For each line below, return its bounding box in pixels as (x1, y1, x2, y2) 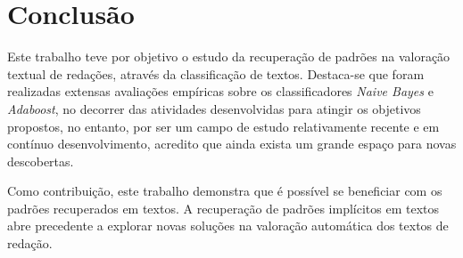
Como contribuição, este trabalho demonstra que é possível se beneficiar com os (7, 181, 442, 200)
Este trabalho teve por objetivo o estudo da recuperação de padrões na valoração (7, 47, 451, 66)
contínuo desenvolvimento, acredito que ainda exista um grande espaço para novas (7, 134, 457, 153)
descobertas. (7, 151, 74, 170)
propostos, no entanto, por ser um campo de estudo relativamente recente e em (7, 117, 440, 135)
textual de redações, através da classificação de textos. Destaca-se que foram (7, 64, 425, 83)
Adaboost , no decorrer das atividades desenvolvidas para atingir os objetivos (7, 99, 421, 117)
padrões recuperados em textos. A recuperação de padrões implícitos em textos (7, 198, 440, 217)
